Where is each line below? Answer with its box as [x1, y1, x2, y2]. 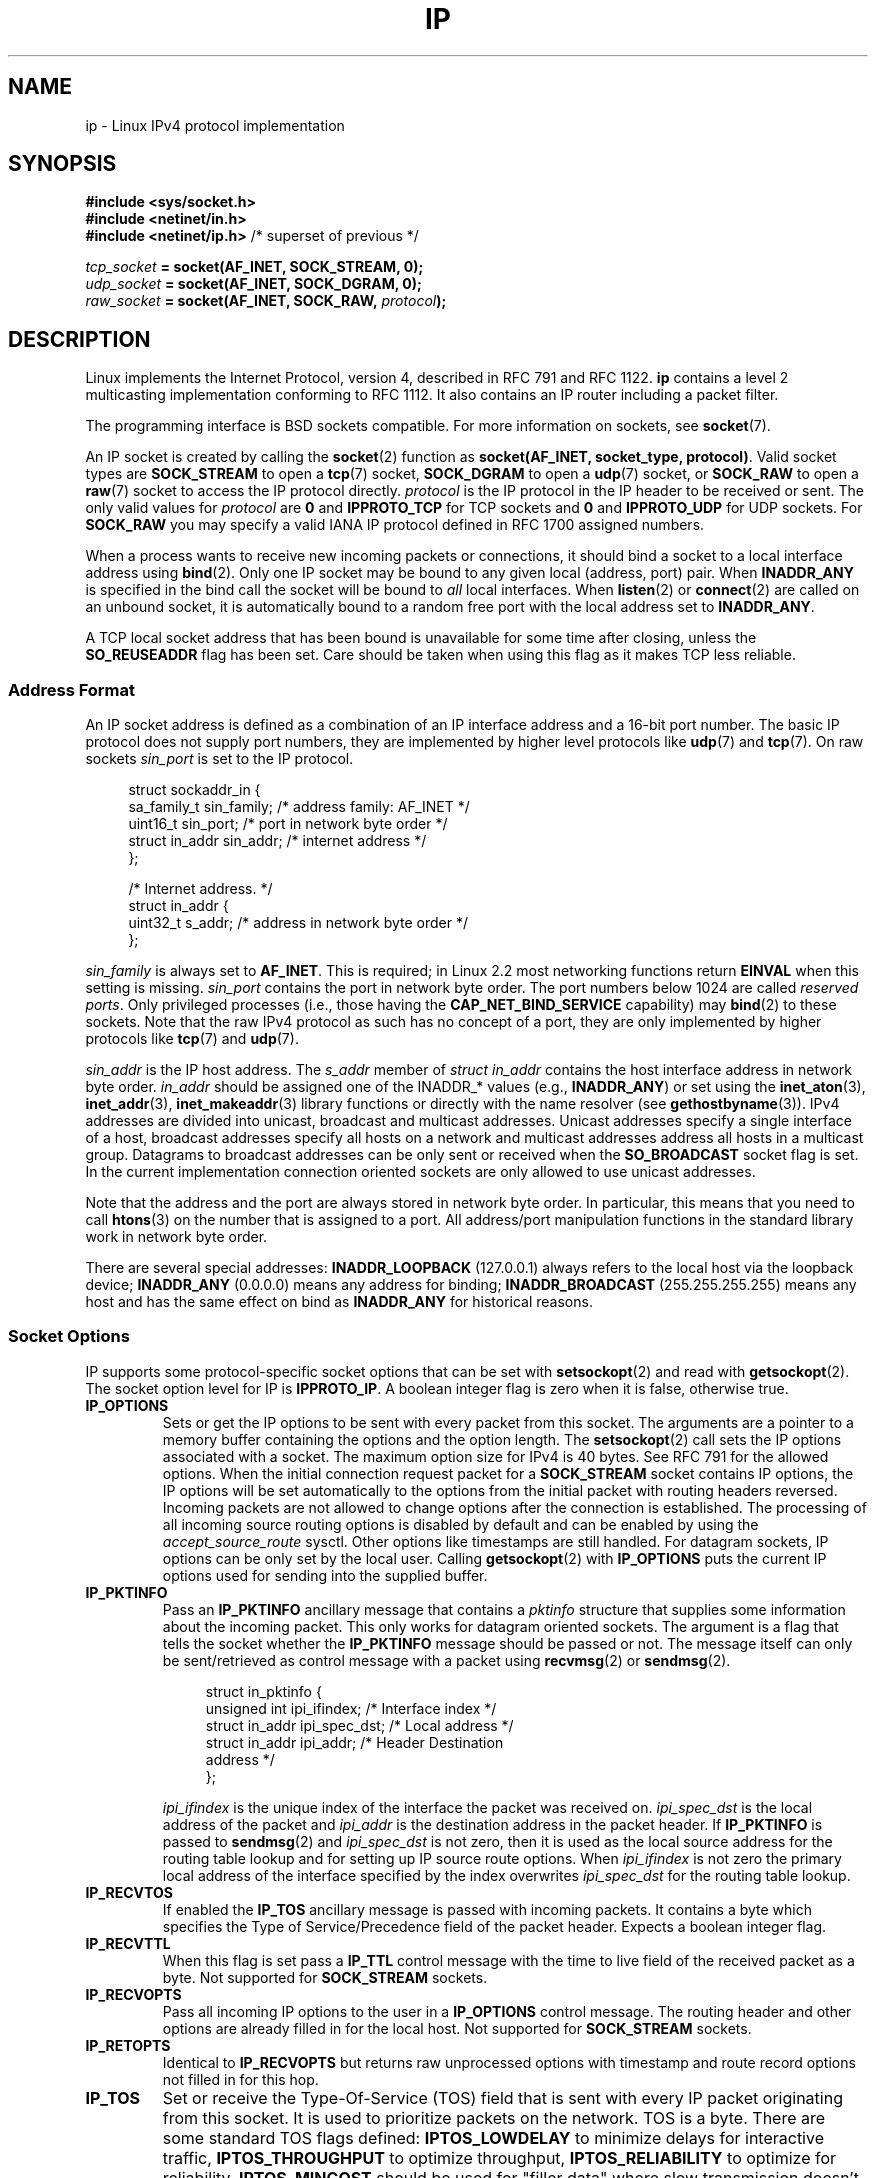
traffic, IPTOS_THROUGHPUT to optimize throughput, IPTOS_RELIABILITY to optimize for [162, 2147, 837, 2168]
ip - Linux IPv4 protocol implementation [85, 116, 345, 134]
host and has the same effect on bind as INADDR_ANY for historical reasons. [85, 1293, 593, 1311]
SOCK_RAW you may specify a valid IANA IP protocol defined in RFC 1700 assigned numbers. [85, 516, 705, 534]
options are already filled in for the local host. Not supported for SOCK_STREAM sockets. [162, 2019, 752, 2037]
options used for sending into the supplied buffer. [162, 1566, 488, 1584]
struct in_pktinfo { [205, 1682, 322, 1700]
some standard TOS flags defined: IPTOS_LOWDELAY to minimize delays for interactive [162, 2127, 824, 2148]
